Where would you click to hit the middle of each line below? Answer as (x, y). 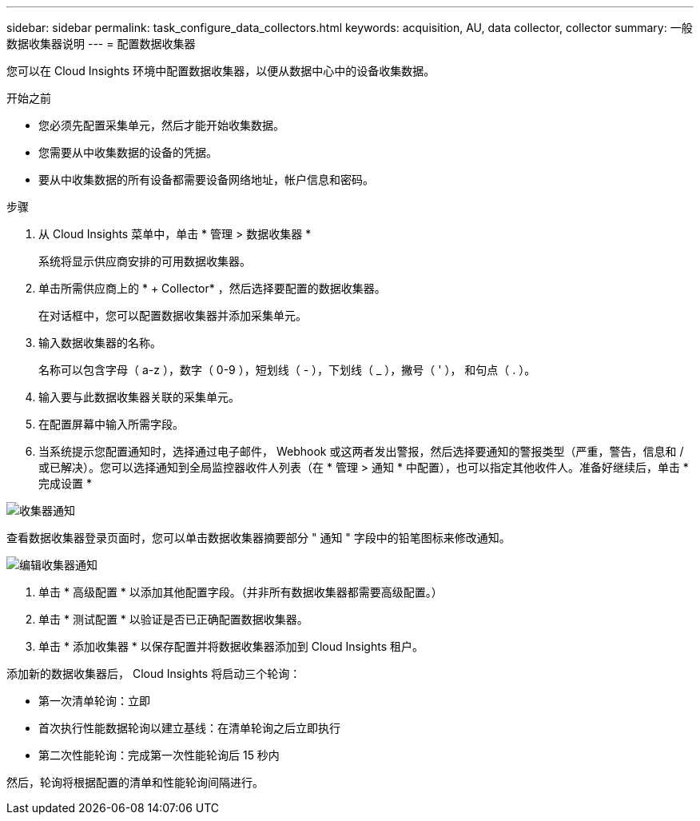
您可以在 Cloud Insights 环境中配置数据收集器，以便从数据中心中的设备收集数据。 (221, 71)
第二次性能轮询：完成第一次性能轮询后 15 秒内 (159, 755)
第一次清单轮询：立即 (94, 701)
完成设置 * (65, 483)
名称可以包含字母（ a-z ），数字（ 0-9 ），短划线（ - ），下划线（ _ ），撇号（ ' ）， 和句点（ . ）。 (287, 370)
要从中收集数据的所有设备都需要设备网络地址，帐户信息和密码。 (206, 179)
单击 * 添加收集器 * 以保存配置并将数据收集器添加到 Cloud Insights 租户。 (231, 646)
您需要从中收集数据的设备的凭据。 (128, 152)
